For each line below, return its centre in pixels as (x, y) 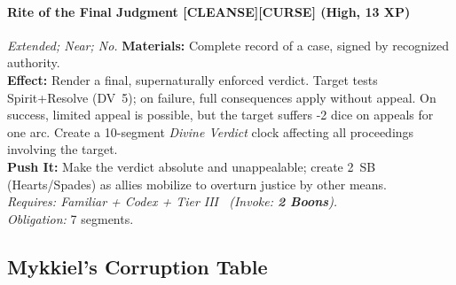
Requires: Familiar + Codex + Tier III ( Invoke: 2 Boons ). (173, 201)
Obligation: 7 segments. (71, 218)
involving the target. (63, 149)
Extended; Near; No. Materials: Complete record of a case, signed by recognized (228, 45)
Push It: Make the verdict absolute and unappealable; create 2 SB (192, 166)
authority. (34, 62)
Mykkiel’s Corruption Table (138, 266)
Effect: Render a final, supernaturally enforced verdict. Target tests (193, 79)
